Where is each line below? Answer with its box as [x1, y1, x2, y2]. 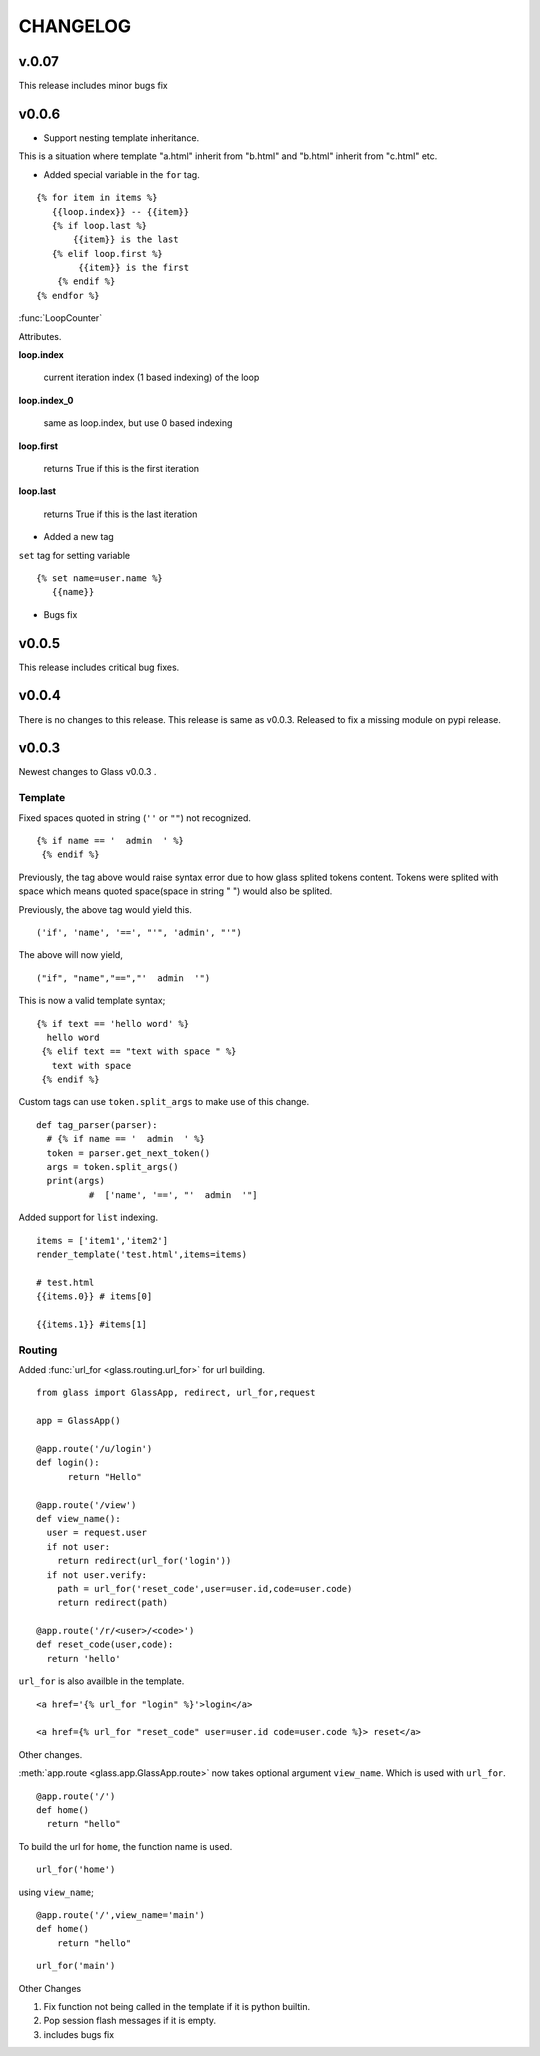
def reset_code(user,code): [36, 1639, 174, 1650]
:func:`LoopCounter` [18, 312, 103, 324]
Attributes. [18, 330, 62, 342]
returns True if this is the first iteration [43, 463, 200, 474]
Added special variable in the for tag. [43, 168, 200, 180]
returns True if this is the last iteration [43, 508, 198, 520]
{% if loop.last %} [51, 220, 148, 231]
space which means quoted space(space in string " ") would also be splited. [18, 885, 333, 897]
